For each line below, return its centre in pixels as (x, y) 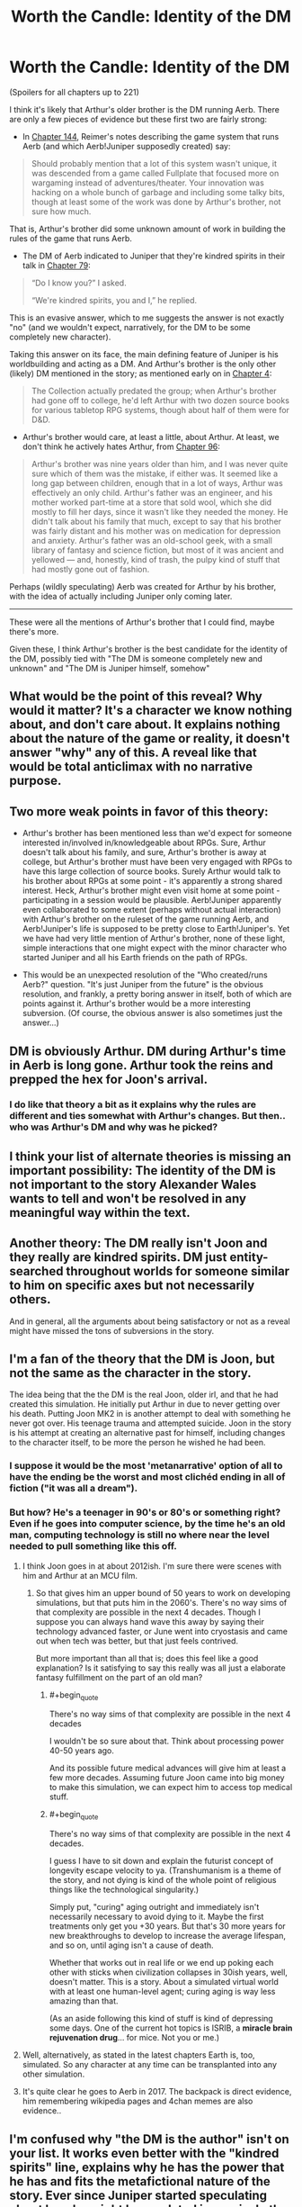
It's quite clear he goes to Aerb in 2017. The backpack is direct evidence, (157, 2092)
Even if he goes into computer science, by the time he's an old (147, 1524)
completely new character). (60, 337)
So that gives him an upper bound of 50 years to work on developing (163, 1593)
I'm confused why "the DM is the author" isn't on (149, 2139)
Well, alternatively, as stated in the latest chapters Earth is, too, (138, 2055)
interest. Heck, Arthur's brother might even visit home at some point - (151, 891)
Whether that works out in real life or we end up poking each (161, 1963)
